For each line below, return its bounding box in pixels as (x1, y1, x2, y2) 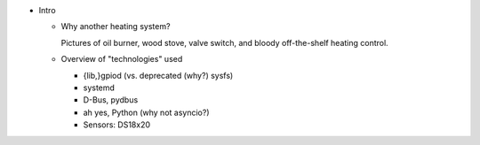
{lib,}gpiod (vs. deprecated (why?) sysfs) (83, 70, 234, 80)
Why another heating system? (60, 21, 171, 32)
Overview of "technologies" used (60, 54, 183, 65)
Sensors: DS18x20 (83, 119, 151, 130)
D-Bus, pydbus (83, 95, 139, 105)
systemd (83, 82, 116, 93)
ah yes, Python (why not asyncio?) (83, 107, 210, 118)
